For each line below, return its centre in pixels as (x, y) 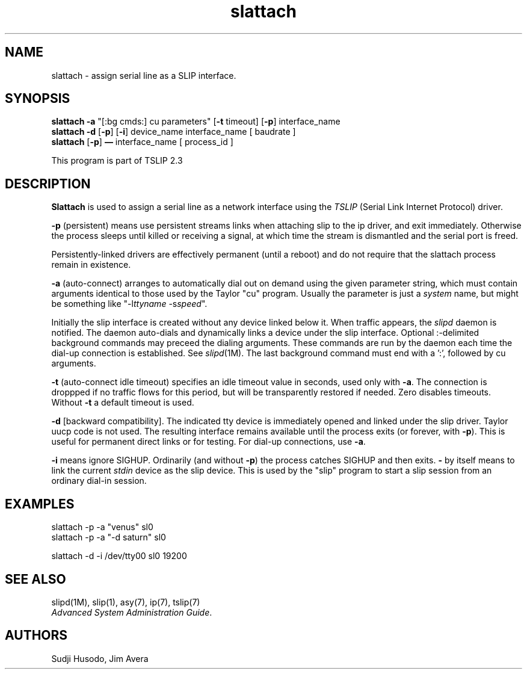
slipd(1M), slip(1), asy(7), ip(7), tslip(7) (126, 602)
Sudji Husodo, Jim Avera (100, 658)
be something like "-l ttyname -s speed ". (129, 304)
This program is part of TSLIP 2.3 (117, 161)
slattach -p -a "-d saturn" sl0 (109, 537)
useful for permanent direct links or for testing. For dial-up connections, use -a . (208, 442)
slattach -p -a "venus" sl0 (102, 527)
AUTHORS (36, 635)
